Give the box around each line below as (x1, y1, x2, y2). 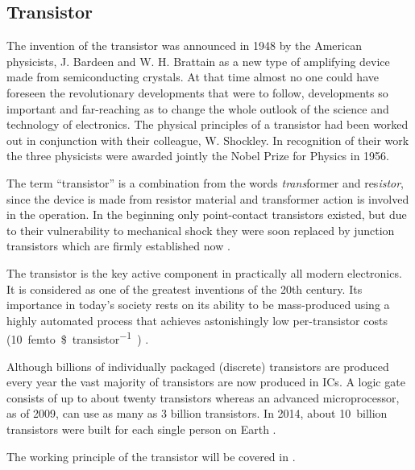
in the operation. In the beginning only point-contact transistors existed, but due (6, 206, 407, 223)
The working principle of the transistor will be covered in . (6, 447, 296, 464)
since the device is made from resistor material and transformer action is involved (6, 190, 409, 207)
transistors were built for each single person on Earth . (6, 420, 276, 437)
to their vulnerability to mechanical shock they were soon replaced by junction (6, 221, 395, 238)
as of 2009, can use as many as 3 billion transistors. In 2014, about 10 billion (6, 405, 388, 422)
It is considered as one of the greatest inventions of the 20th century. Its (6, 280, 363, 297)
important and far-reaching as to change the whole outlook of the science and (6, 100, 389, 117)
